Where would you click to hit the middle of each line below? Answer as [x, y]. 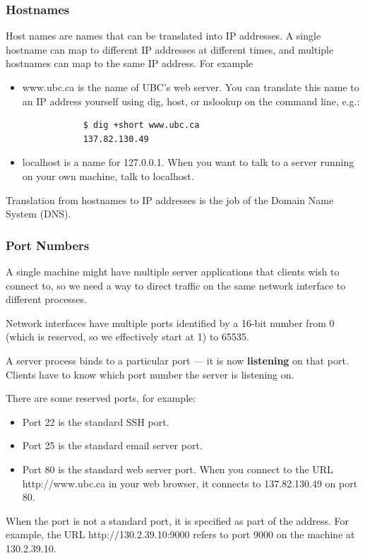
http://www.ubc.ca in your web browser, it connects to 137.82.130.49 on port [190, 483]
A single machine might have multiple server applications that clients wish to [173, 271]
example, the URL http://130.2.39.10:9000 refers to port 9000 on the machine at [180, 534]
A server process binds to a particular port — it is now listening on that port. [177, 360]
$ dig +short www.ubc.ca [141, 125]
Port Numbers [48, 245]
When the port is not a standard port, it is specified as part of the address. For [177, 520]
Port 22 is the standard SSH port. [96, 421]
